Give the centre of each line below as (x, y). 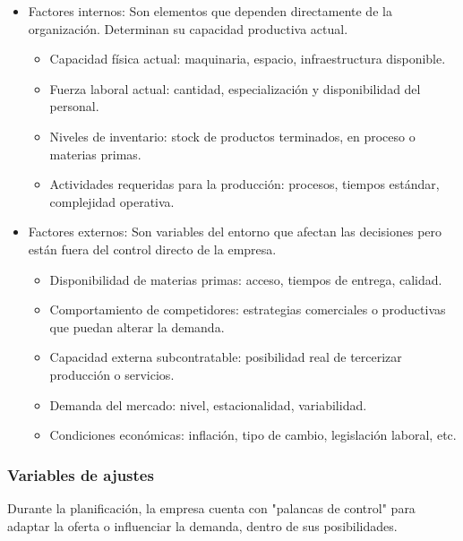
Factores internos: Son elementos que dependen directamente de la (210, 11)
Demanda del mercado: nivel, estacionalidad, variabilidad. (208, 404)
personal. (74, 106)
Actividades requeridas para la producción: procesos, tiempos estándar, (244, 184)
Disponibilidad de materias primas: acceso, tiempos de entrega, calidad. (246, 279)
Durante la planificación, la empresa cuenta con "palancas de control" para (211, 507)
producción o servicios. (112, 374)
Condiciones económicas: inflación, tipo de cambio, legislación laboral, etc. (253, 435)
